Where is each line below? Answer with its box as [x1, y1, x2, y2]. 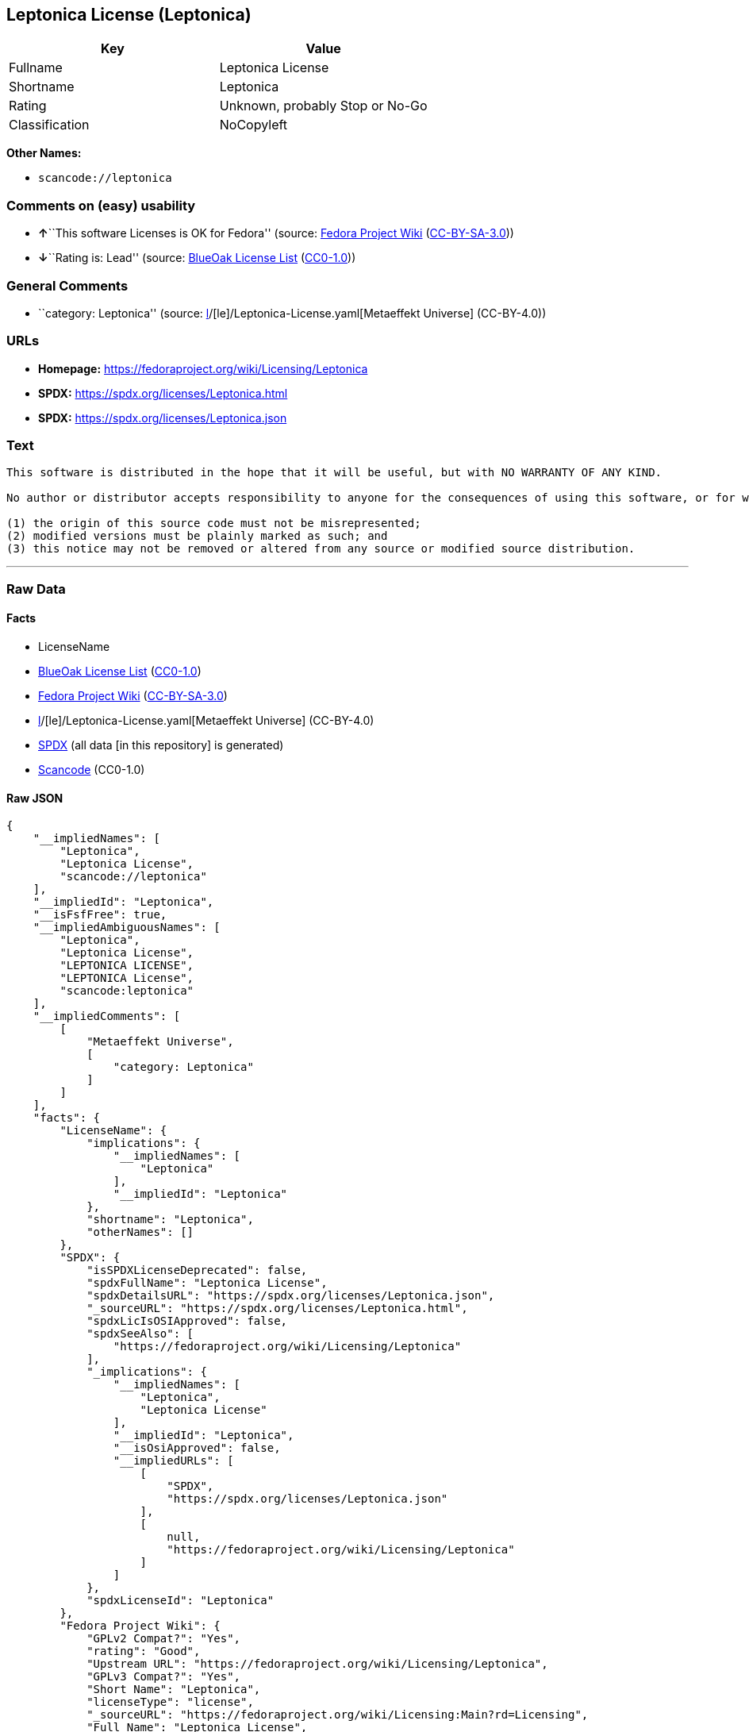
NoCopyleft [219, 117, 288, 133]
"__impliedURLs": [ [113, 1454, 234, 1468]
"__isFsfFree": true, [33, 908, 167, 922]
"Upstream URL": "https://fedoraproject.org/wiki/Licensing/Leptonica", [86, 1657, 548, 1671]
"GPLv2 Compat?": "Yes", [86, 1632, 241, 1645]
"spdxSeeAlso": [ [86, 1327, 194, 1341]
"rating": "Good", [86, 1645, 201, 1658]
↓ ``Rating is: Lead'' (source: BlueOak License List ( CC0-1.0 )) [38, 251, 356, 265]
